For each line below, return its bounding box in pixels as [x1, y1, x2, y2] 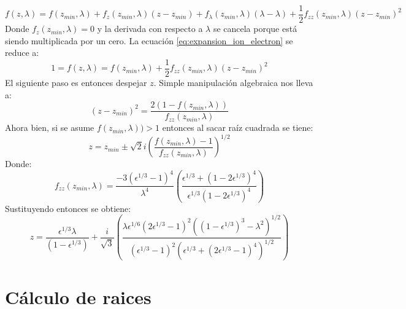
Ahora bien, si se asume [5, 121, 94, 134]
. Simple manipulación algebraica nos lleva [153, 76, 313, 88]
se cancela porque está [213, 22, 297, 35]
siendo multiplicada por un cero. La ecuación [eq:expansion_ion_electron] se [5, 34, 293, 47]
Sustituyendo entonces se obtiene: [5, 201, 131, 214]
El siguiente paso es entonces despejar [5, 76, 147, 88]
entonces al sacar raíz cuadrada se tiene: [162, 121, 313, 134]
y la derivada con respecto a [97, 22, 203, 35]
